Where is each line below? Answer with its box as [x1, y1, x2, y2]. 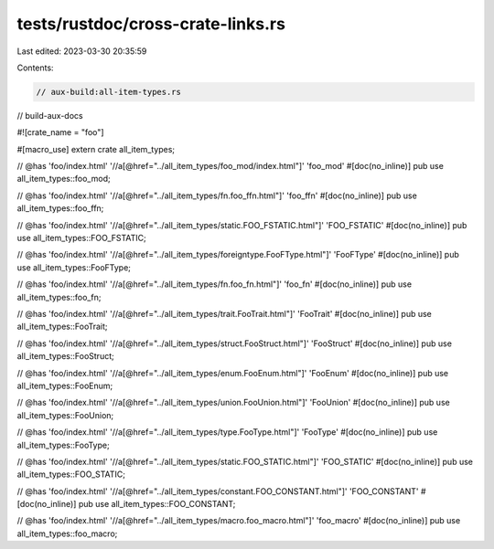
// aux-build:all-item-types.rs [36, 87, 182, 97]
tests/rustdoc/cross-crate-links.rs [16, 14, 285, 34]
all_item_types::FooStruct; [16, 351, 114, 362]
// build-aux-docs [16, 110, 83, 121]
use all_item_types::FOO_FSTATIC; [16, 233, 146, 244]
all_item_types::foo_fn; [16, 291, 102, 302]
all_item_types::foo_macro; [16, 528, 118, 539]
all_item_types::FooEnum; [16, 380, 113, 391]
